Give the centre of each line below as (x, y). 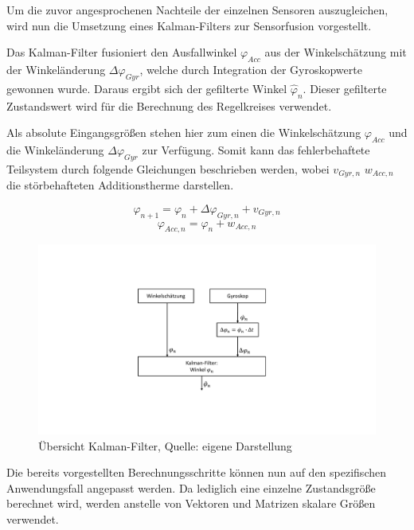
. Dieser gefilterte (345, 88)
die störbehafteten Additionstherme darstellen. (120, 185)
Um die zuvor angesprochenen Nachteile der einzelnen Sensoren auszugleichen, (197, 10)
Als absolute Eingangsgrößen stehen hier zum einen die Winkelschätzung (184, 132)
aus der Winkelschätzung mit (336, 52)
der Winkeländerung (56, 69)
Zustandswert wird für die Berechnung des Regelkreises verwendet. (169, 105)
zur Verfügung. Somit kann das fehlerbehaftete (256, 149)
